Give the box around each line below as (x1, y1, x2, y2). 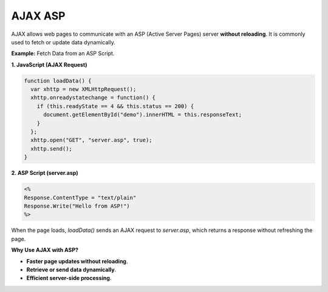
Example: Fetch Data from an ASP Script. (11, 50, 115, 57)
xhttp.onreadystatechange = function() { (30, 94, 156, 101)
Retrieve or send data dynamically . (26, 266, 117, 273)
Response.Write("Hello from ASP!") (24, 202, 130, 209)
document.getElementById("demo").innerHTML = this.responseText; (43, 111, 242, 118)
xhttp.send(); (30, 145, 73, 152)
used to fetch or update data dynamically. (11, 38, 115, 46)
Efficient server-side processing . (26, 274, 112, 282)
